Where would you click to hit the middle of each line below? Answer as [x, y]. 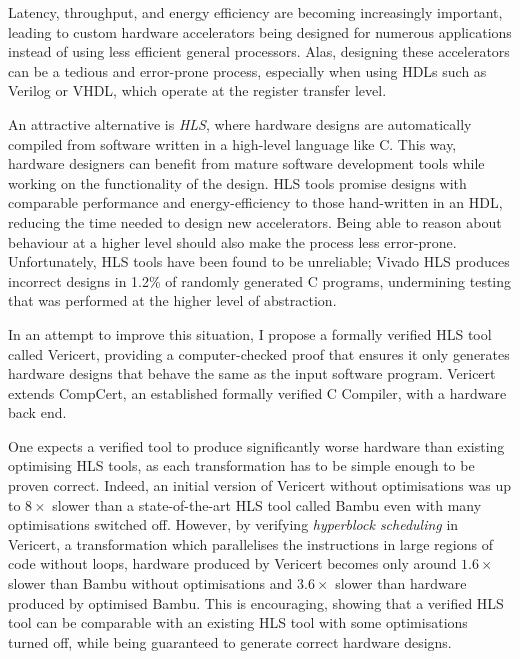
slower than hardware [401, 583]
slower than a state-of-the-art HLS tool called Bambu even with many [267, 504]
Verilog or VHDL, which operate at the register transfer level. [197, 90]
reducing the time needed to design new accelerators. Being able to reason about [255, 221]
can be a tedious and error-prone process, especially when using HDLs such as [247, 70]
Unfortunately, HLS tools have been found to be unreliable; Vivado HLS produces [259, 261]
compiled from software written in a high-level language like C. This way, [232, 143]
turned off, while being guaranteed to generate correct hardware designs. [230, 641]
